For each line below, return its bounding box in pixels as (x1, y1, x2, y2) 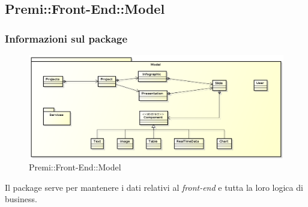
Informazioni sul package (5, 31, 128, 46)
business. (5, 193, 37, 205)
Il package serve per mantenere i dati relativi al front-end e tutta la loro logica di (5, 181, 303, 193)
